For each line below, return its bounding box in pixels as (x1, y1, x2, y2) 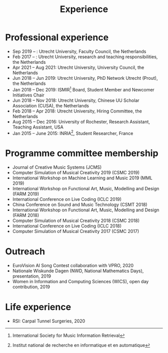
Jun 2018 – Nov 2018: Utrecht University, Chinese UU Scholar (12, 97, 139, 103)
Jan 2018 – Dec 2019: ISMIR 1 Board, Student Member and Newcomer (12, 85, 155, 92)
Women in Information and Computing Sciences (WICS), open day (12, 279, 149, 285)
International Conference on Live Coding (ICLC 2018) (12, 223, 121, 229)
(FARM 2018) (12, 212, 39, 218)
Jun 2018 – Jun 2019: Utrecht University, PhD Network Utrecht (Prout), (12, 75, 158, 81)
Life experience (5, 301, 71, 313)
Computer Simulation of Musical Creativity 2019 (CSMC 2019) (12, 170, 140, 176)
